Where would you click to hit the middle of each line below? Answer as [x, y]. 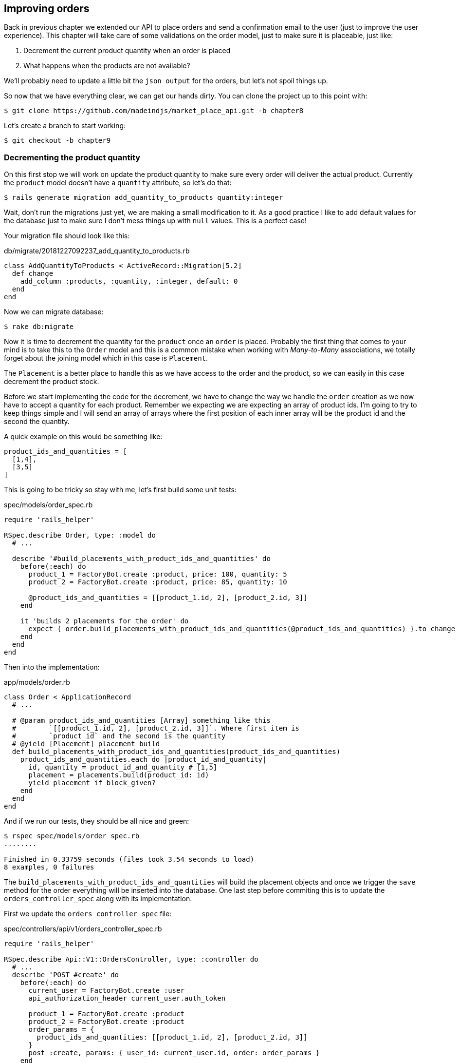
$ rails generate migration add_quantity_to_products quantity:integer [144, 198]
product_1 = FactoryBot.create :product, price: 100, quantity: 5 [158, 574]
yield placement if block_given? [92, 783]
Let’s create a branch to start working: [65, 126]
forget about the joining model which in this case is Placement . [106, 358]
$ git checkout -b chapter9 [57, 141]
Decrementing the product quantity [72, 157]
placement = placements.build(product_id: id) [119, 775]
